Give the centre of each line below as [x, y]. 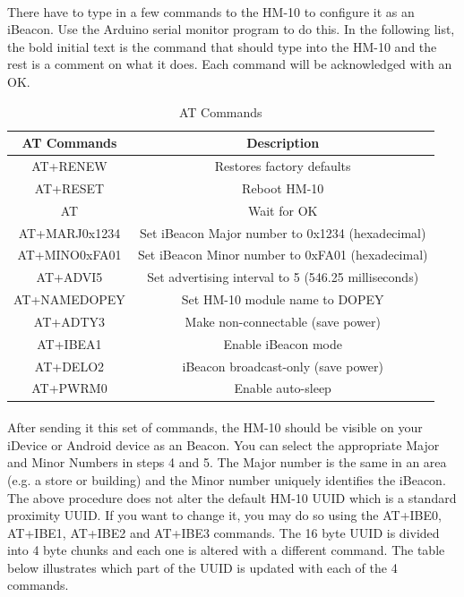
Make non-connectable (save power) [283, 321]
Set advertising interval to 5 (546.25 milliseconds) [283, 277]
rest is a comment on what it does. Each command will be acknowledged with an [230, 64]
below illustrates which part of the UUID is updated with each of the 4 [202, 567]
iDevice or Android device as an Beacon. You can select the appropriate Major [223, 444]
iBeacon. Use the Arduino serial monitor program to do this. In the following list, [231, 29]
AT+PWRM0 [69, 388]
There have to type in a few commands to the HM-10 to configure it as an [211, 11]
